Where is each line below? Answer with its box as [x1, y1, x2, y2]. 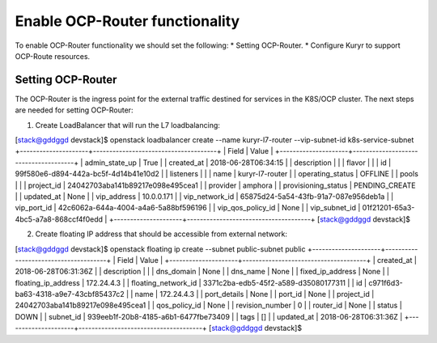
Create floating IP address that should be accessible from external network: [35, 229, 287, 239]
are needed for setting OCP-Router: [15, 105, 134, 115]
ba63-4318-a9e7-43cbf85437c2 [15, 290, 125, 299]
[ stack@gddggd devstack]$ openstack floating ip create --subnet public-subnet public [15, 243, 306, 254]
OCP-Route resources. [15, 51, 91, 61]
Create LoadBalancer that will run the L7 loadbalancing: [35, 120, 220, 129]
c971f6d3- [368, 277, 404, 287]
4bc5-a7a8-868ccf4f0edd [15, 214, 104, 224]
